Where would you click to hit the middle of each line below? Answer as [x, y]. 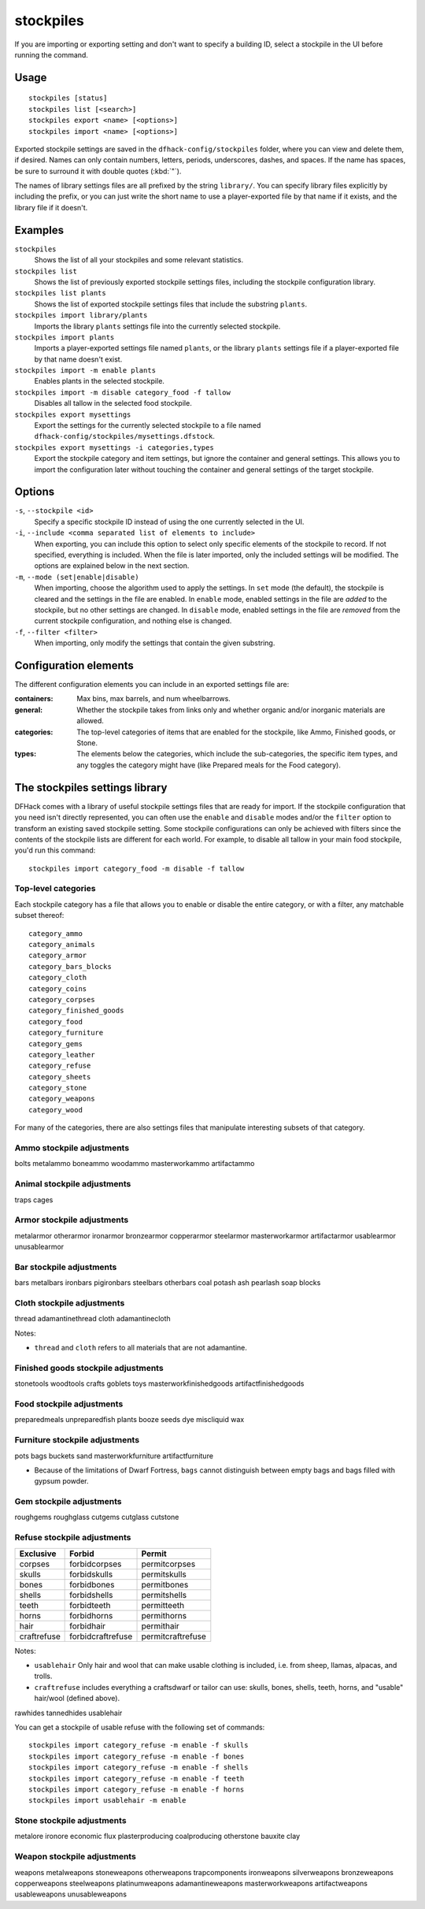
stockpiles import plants [65, 337]
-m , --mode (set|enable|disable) [77, 577]
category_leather [62, 1055]
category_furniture [66, 1033]
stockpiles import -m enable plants [85, 371]
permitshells [164, 1595]
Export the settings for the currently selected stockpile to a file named [148, 425]
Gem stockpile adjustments [68, 1502]
